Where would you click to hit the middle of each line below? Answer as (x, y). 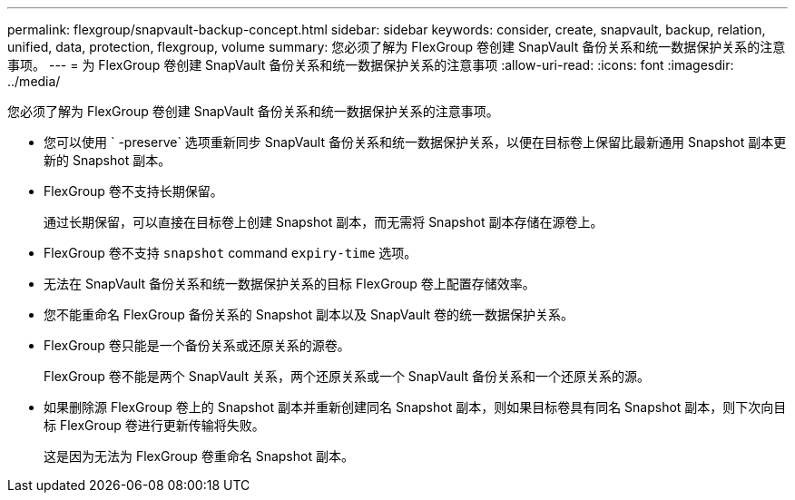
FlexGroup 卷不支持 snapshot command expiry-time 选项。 (231, 253)
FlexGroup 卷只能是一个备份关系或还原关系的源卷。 (197, 345)
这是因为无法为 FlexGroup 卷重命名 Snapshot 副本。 (199, 456)
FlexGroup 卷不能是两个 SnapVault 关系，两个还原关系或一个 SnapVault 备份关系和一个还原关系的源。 (347, 376)
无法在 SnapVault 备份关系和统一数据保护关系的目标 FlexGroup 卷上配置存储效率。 (290, 284)
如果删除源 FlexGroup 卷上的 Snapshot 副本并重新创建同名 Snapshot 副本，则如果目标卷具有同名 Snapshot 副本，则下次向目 (415, 407)
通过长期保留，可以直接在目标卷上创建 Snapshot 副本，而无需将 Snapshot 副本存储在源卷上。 (324, 222)
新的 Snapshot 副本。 (108, 160)
